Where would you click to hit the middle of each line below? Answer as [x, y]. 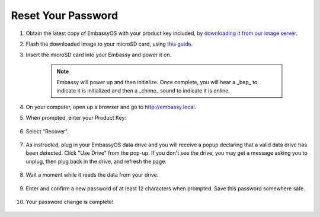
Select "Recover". [47, 131]
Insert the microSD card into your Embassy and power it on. [99, 55]
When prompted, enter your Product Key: [76, 118]
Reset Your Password [65, 15]
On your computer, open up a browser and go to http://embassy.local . [111, 107]
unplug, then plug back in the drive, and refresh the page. [96, 161]
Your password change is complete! [70, 202]
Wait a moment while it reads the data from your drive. [92, 175]
